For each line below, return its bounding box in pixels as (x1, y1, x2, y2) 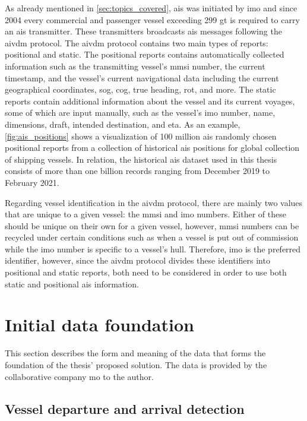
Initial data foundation (5, 312, 194, 337)
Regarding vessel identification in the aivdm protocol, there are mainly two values (5, 196, 303, 208)
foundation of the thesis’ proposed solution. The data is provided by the (5, 358, 267, 371)
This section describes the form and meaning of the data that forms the (5, 347, 266, 359)
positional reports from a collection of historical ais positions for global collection (5, 141, 300, 154)
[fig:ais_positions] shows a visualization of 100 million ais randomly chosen (5, 129, 277, 142)
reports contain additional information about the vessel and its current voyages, (5, 94, 295, 107)
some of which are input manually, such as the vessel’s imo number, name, (5, 106, 276, 119)
